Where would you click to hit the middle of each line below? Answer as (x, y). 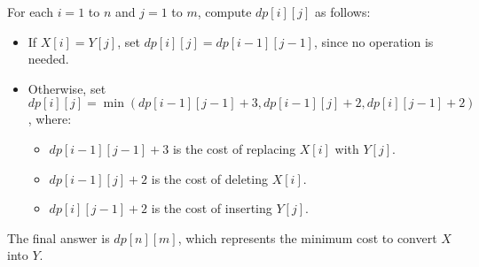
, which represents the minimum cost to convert (307, 237)
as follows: (342, 11)
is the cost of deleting (209, 178)
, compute (224, 11)
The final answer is (59, 237)
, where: (50, 119)
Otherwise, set (67, 88)
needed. (48, 59)
